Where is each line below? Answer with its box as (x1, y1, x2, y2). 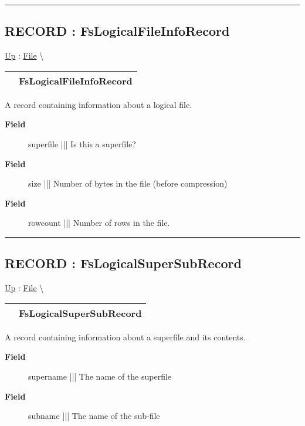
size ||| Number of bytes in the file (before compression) (28, 177, 228, 190)
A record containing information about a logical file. (5, 98, 192, 110)
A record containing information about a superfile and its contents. (5, 330, 246, 343)
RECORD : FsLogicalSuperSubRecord (5, 254, 242, 272)
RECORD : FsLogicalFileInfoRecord (5, 22, 230, 40)
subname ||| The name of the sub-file (28, 410, 160, 422)
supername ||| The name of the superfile (28, 370, 172, 382)
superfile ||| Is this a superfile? (28, 137, 136, 150)
